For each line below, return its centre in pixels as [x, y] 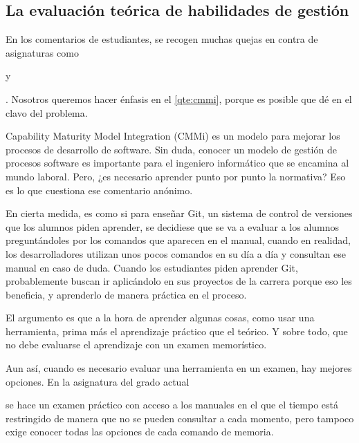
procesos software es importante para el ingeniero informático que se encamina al [177, 163]
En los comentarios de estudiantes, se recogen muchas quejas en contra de [162, 39]
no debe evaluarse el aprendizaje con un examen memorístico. [136, 345]
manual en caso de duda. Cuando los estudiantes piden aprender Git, [152, 267]
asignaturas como [42, 52]
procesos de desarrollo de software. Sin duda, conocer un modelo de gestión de [171, 149]
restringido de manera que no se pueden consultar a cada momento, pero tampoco [180, 418]
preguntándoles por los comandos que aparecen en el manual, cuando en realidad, [178, 240]
